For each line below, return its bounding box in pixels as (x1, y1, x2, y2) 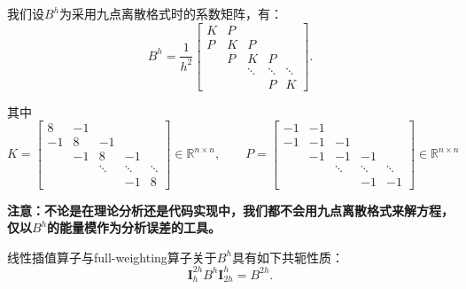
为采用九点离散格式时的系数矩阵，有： (59, 4, 283, 22)
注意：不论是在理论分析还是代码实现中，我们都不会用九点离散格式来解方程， (7, 200, 454, 219)
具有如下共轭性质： (231, 247, 344, 266)
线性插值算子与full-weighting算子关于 (7, 247, 217, 266)
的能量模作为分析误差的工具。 (47, 218, 221, 237)
